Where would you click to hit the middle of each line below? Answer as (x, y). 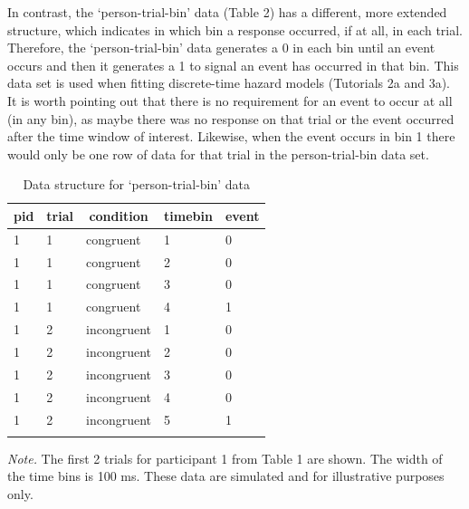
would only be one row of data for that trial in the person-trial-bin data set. (218, 154)
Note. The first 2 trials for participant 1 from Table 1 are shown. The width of (225, 458)
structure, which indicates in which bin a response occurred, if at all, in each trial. (235, 29)
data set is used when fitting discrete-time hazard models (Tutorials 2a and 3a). (229, 83)
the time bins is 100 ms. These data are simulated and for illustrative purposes (226, 476)
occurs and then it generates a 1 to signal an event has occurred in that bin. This (233, 65)
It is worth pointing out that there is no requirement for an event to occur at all (230, 100)
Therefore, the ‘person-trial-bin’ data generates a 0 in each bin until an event (221, 48)
